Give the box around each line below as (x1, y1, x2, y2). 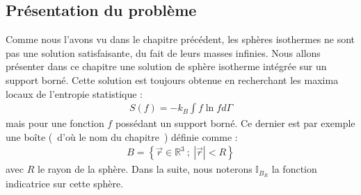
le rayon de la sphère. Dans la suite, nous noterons (38, 162, 252, 176)
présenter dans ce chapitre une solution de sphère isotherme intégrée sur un (6, 59, 327, 74)
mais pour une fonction (6, 116, 104, 130)
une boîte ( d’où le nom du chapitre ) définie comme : (6, 129, 238, 144)
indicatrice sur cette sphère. (6, 176, 124, 191)
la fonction (271, 162, 317, 176)
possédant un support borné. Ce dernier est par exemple (115, 116, 355, 130)
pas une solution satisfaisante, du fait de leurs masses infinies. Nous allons (6, 45, 321, 60)
